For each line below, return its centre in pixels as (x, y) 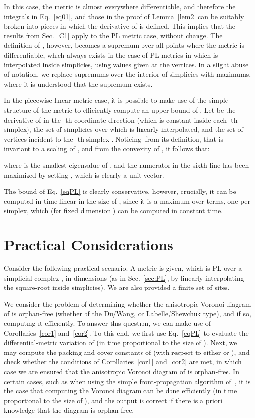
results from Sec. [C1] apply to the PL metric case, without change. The (113, 35)
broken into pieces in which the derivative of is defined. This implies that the (120, 26)
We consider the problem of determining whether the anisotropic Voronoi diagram (127, 304)
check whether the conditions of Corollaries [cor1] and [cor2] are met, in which (123, 362)
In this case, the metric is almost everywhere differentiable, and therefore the (120, 6)
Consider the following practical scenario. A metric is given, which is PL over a (123, 268)
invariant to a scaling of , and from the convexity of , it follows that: (107, 148)
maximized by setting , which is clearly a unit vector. (84, 175)
